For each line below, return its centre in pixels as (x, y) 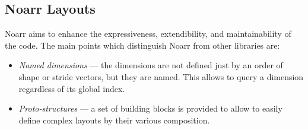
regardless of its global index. (72, 88)
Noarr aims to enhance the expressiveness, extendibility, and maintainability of (148, 34)
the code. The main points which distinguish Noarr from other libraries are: (142, 45)
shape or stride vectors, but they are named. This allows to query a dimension (161, 76)
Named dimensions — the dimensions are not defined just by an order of (151, 65)
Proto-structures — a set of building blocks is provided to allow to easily (150, 108)
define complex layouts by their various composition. (114, 120)
